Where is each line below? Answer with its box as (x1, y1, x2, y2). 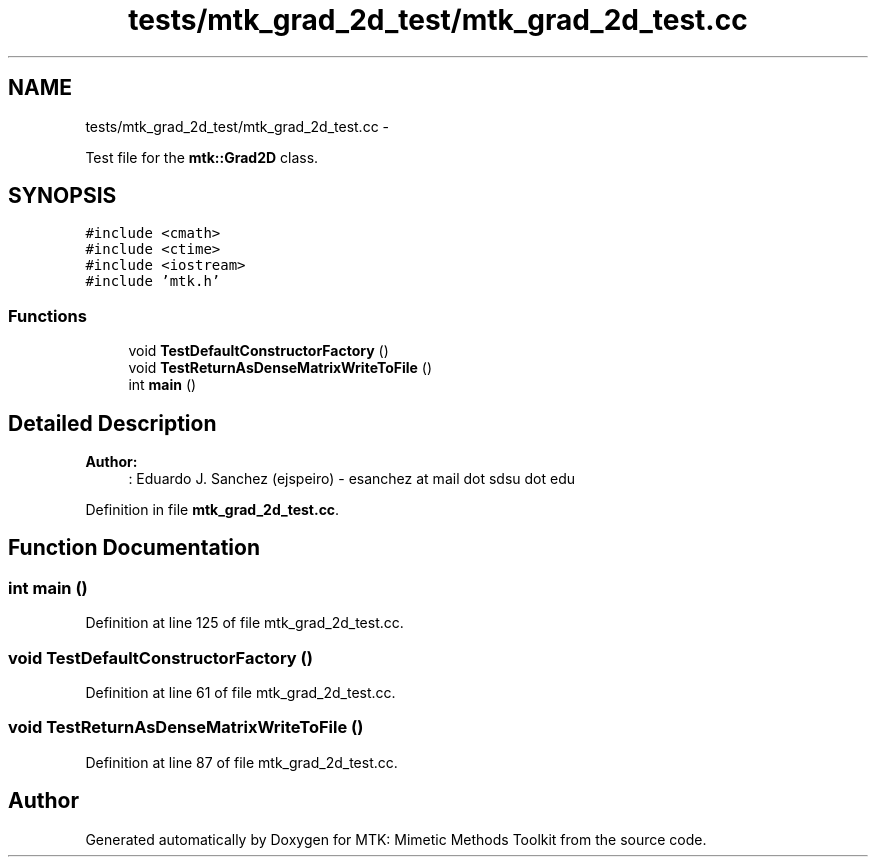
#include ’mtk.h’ (85, 273, 221, 290)
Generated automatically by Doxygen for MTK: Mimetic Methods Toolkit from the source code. (85, 830, 707, 848)
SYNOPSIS (8, 183, 117, 209)
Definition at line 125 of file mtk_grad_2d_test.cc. (85, 614, 404, 632)
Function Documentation (8, 535, 260, 561)
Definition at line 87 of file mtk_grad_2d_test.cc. (85, 753, 398, 771)
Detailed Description (8, 410, 217, 436)
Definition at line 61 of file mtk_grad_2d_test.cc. (85, 684, 396, 701)
